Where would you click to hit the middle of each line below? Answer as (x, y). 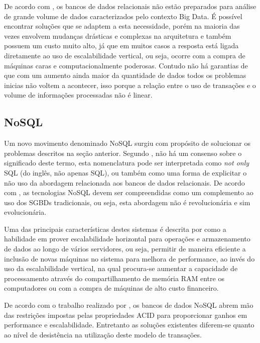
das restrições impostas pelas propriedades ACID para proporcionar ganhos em (126, 315)
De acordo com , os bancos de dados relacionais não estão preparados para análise (130, 6)
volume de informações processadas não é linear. (78, 95)
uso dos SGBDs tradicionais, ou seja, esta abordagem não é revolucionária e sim (127, 202)
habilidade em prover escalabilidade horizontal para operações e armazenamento (127, 239)
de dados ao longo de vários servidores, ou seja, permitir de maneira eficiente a (125, 249)
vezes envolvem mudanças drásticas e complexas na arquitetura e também (118, 35)
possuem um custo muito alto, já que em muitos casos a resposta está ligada (121, 46)
